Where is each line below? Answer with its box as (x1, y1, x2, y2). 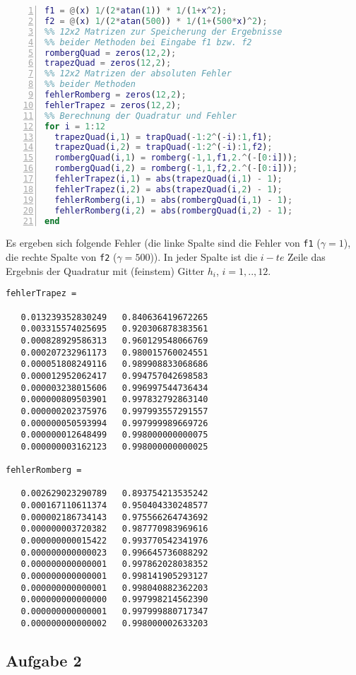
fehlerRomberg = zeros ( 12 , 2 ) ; (44, 90, 186, 100)
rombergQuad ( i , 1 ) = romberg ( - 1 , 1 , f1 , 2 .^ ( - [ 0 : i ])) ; (54, 153, 298, 163)
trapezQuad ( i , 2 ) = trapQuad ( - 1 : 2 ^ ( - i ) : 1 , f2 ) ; (54, 142, 273, 153)
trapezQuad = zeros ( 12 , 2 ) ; (44, 58, 172, 69)
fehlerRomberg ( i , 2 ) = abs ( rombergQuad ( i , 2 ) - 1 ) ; (54, 205, 293, 216)
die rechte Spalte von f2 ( (6, 250, 117, 264)
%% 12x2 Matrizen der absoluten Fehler (44, 69, 232, 79)
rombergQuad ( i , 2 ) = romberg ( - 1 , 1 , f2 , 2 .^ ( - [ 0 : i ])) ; (54, 163, 298, 174)
